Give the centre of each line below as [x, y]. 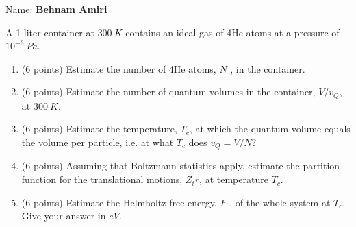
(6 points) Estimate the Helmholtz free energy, [119, 202]
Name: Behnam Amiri [56, 9]
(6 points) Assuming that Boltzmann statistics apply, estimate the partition [181, 166]
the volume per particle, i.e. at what [98, 142]
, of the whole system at [280, 202]
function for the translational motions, [102, 179]
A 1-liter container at [50, 32]
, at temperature [234, 179]
